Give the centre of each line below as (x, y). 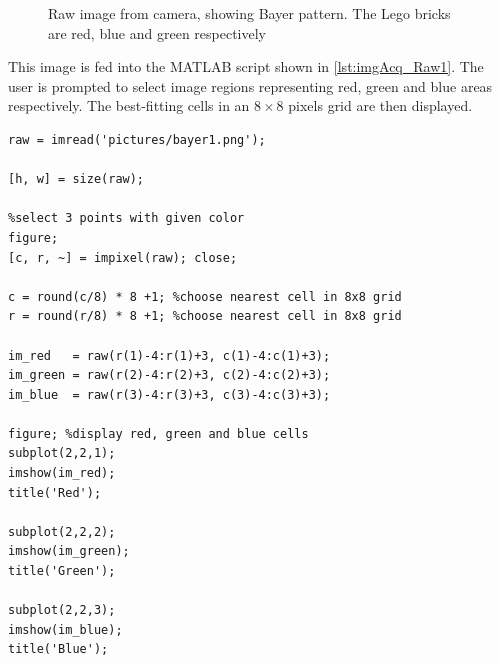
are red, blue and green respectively (157, 32)
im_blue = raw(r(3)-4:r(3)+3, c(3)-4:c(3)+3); (169, 394)
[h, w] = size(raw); (76, 179)
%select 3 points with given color (126, 218)
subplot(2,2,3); (62, 610)
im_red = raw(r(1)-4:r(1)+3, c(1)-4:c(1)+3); (169, 355)
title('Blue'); (58, 649)
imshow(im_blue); (65, 629)
